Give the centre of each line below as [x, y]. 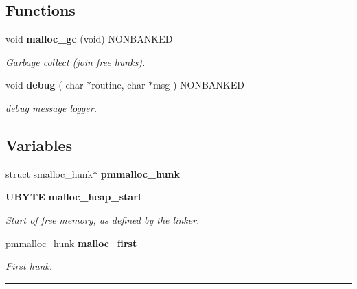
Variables [39, 144]
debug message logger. [51, 107]
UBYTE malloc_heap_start [74, 197]
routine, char [118, 85]
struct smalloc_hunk [49, 173]
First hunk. [29, 266]
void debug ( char [45, 85]
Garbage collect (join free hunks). [76, 61]
